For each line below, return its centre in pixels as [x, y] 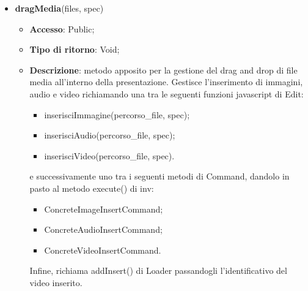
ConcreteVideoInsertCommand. [103, 250]
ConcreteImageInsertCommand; [104, 209]
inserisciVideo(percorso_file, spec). [109, 155]
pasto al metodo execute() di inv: [92, 188]
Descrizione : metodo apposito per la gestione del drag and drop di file [163, 70]
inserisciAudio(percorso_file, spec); [110, 135]
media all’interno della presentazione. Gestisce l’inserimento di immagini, [166, 82]
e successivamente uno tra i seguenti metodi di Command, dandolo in [159, 176]
